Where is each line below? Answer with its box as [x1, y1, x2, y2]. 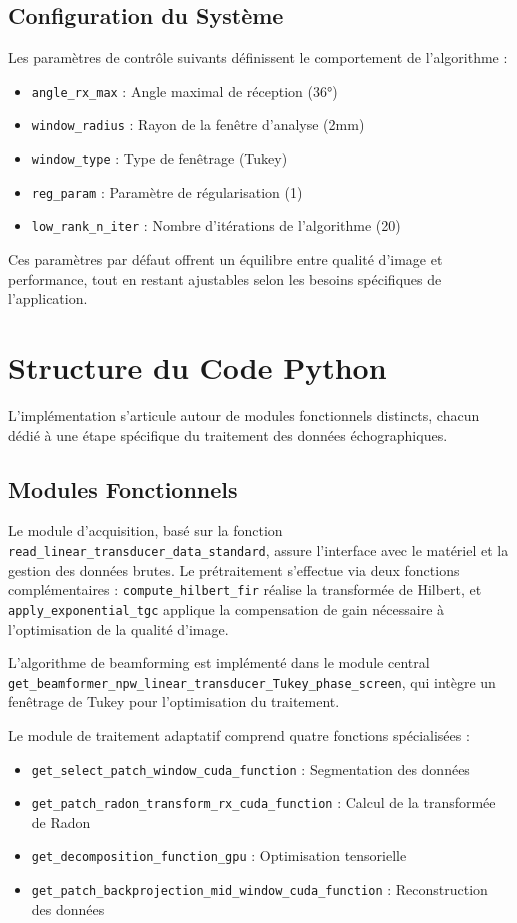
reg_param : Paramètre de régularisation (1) [31, 181, 303, 202]
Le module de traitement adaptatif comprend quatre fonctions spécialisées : [8, 724, 470, 745]
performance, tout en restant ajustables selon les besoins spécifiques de [8, 268, 442, 289]
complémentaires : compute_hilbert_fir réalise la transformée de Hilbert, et [8, 579, 482, 600]
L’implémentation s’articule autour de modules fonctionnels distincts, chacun [8, 404, 480, 425]
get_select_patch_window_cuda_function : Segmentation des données [31, 758, 470, 779]
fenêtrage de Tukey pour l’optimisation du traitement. [8, 691, 340, 712]
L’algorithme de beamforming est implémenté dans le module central [8, 652, 430, 673]
